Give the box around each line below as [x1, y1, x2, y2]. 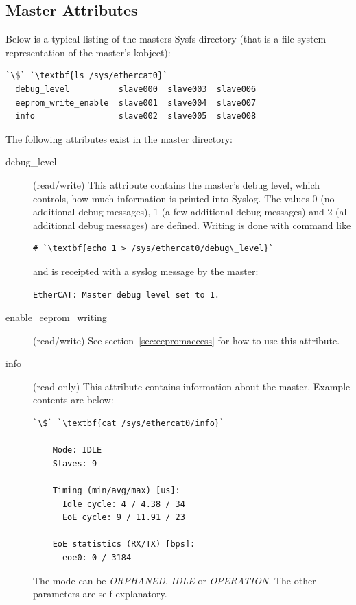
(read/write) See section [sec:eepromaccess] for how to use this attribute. [33, 333, 340, 347]
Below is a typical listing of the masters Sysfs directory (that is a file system [5, 32, 327, 46]
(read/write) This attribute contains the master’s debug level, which [33, 177, 320, 191]
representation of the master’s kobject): [5, 45, 171, 59]
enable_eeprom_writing [5, 310, 107, 324]
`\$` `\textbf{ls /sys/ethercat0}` [5, 71, 168, 81]
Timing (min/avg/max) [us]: [52, 486, 180, 496]
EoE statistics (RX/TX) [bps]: [52, 539, 195, 549]
